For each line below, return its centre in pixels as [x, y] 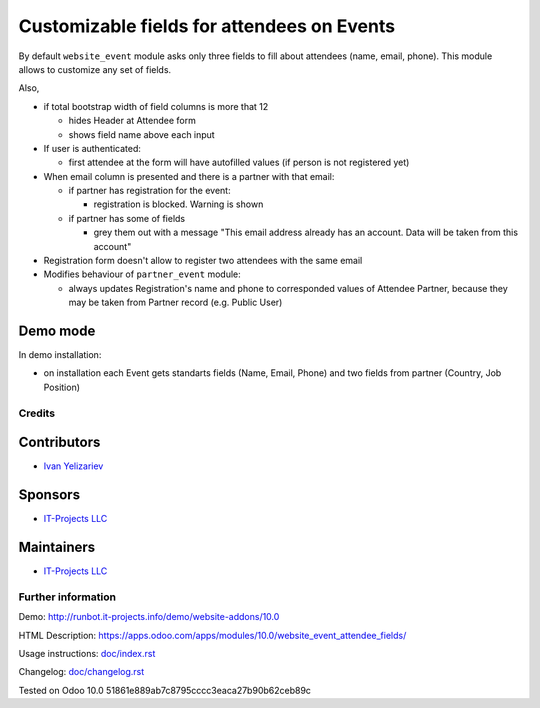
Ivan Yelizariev [73, 466]
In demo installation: [60, 355]
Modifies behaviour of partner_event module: [142, 274]
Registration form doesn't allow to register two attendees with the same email [203, 261]
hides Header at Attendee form [132, 121]
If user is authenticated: [92, 148]
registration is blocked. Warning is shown [178, 204]
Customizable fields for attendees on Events [206, 26]
